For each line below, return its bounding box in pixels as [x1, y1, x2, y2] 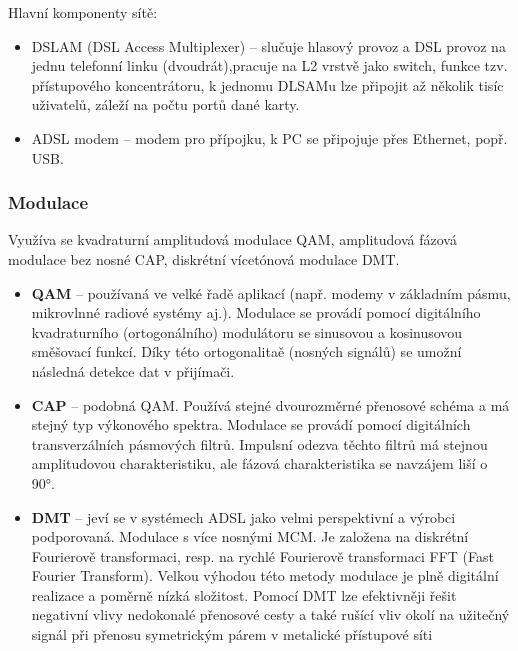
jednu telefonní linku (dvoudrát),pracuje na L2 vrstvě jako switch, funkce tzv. [31, 55, 508, 76]
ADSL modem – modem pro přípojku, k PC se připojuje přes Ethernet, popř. [31, 127, 508, 148]
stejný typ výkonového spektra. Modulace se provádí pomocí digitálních [31, 414, 471, 435]
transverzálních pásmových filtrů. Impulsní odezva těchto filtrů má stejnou [31, 433, 488, 454]
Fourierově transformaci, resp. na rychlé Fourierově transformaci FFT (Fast [31, 545, 494, 566]
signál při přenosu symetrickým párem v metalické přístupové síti [31, 624, 433, 645]
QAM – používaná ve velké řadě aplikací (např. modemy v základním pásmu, [31, 282, 511, 303]
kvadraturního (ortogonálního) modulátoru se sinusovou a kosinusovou [31, 321, 463, 342]
